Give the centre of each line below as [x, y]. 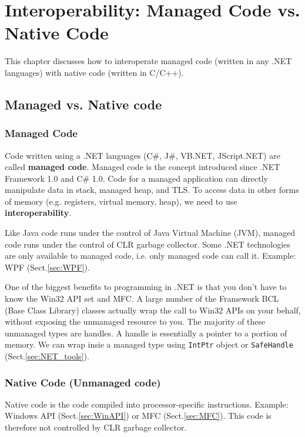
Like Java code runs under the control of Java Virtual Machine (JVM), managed [150, 233]
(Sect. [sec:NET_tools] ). [47, 356]
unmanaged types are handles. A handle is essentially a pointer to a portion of [146, 333]
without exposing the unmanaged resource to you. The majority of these [135, 321]
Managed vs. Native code [83, 104]
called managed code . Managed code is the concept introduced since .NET [143, 167]
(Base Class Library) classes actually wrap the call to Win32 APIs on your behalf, [153, 310]
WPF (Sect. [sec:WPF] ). [47, 267]
